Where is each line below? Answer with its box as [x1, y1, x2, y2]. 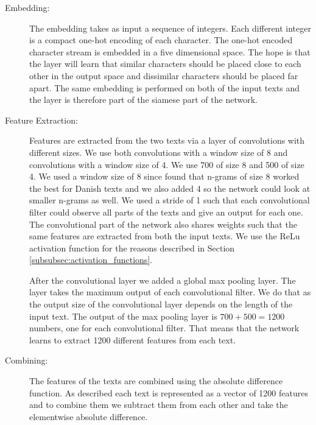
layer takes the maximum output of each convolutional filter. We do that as [29, 286, 311, 298]
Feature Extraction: [5, 113, 78, 126]
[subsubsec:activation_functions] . [29, 253, 153, 266]
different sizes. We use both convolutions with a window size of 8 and [29, 146, 288, 158]
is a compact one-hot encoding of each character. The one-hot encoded [29, 33, 293, 46]
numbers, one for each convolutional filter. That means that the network [29, 321, 300, 334]
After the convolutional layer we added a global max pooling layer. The [29, 273, 296, 286]
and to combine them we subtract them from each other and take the [29, 398, 288, 411]
